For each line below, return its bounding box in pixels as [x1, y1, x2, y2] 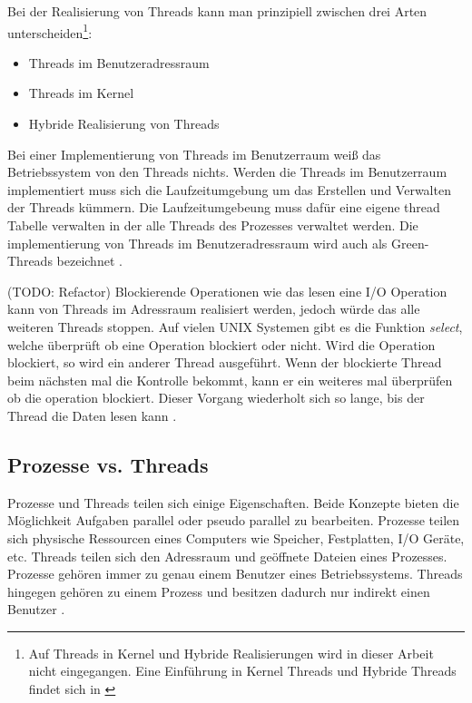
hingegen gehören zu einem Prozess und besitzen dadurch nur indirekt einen [7, 581, 430, 600]
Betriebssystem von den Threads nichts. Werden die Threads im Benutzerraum [7, 162, 447, 181]
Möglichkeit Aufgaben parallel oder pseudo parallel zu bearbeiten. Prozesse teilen [7, 511, 460, 530]
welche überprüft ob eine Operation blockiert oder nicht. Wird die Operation [7, 335, 436, 354]
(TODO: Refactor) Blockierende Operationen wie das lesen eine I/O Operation [7, 281, 447, 300]
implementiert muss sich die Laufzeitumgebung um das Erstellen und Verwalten [7, 180, 451, 199]
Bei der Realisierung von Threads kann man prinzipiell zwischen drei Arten [7, 2, 428, 20]
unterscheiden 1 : [7, 20, 93, 42]
